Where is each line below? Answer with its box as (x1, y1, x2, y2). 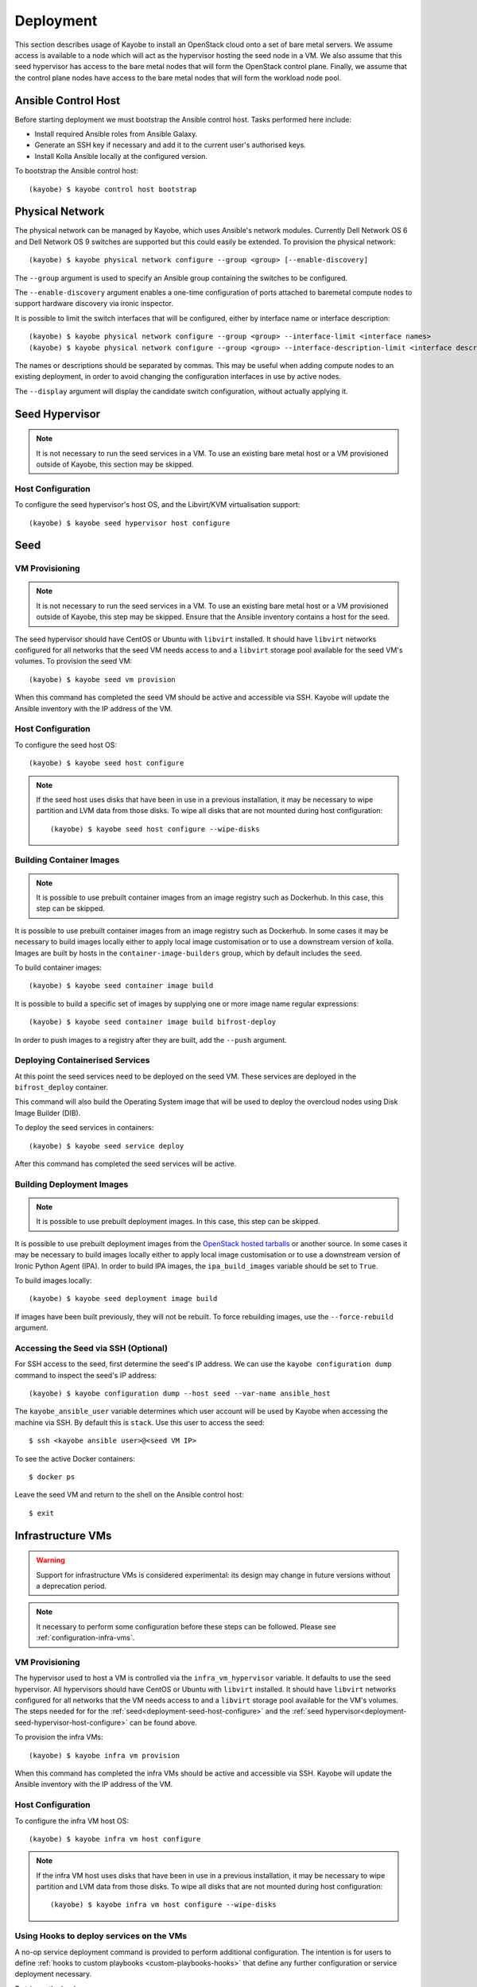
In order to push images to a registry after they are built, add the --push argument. (14, 1035, 287, 1044)
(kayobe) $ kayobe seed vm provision (29, 675, 176, 684)
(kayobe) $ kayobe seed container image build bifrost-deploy (29, 1017, 277, 1027)
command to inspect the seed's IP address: (14, 1370, 157, 1380)
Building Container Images (14, 854, 120, 866)
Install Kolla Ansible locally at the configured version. (34, 151, 208, 161)
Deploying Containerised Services (14, 1055, 150, 1066)
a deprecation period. (36, 1581, 107, 1590)
